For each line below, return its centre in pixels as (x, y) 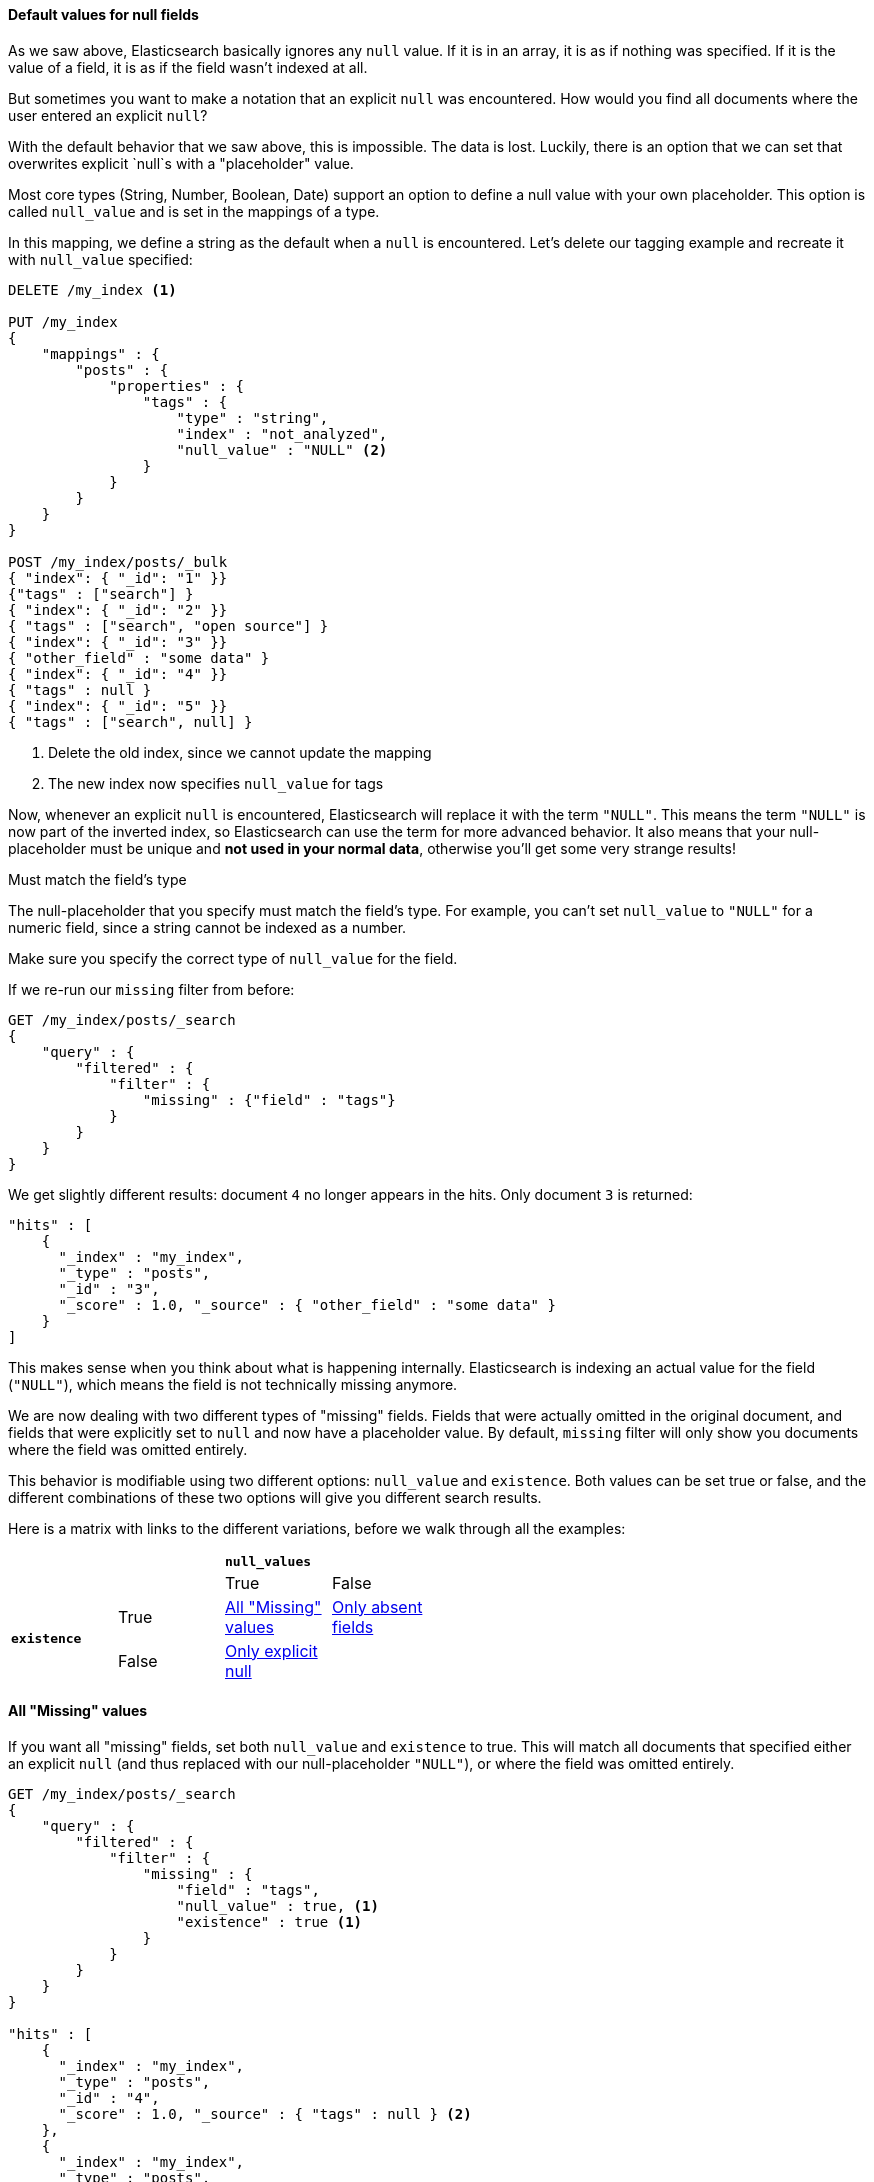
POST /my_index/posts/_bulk (118, 561)
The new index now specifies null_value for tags (216, 783)
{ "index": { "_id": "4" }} (118, 673)
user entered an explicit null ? (108, 115)
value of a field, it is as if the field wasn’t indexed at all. (188, 67)
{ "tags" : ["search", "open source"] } (168, 625)
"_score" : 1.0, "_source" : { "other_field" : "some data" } (307, 1304)
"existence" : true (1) (269, 1921)
